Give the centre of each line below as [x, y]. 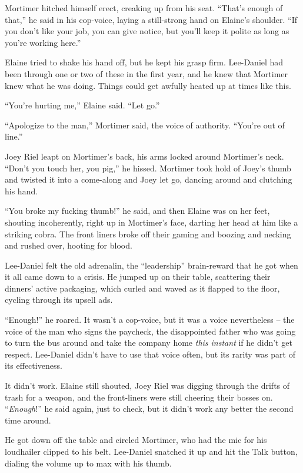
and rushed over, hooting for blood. [69, 245]
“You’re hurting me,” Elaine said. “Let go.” [82, 105]
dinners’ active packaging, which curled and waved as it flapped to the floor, [142, 288]
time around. [28, 420]
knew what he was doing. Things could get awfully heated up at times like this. [148, 85]
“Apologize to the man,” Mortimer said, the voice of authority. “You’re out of [145, 125]
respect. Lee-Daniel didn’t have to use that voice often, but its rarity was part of [150, 354]
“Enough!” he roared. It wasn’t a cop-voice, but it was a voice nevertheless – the [150, 320]
